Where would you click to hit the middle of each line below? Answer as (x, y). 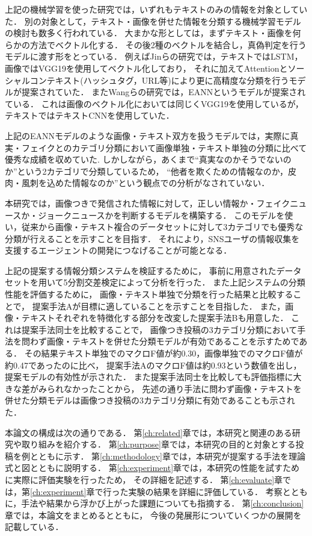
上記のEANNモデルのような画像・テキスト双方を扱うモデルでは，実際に (148, 135)
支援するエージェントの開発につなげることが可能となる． (118, 250)
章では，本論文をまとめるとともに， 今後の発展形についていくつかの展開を (153, 515)
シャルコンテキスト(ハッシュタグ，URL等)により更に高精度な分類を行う (147, 80)
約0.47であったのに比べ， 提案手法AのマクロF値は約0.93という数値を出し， (153, 365)
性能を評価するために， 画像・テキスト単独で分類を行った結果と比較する (149, 294)
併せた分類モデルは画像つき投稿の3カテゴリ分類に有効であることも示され (150, 400)
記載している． (34, 527)
